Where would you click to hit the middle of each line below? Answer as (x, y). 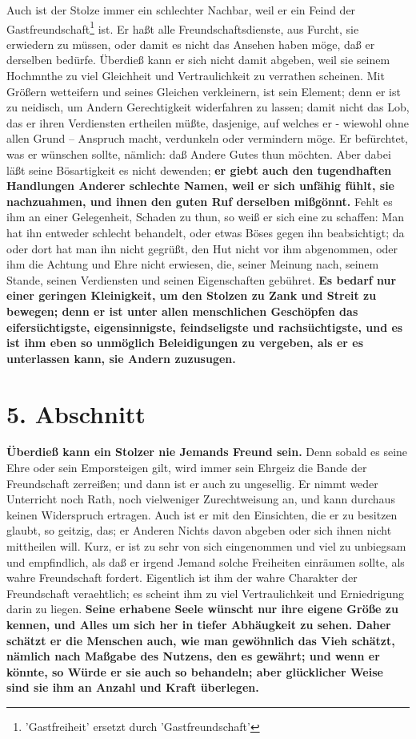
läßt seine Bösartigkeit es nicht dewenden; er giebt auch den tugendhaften (199, 170)
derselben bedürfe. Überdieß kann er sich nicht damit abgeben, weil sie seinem (198, 60)
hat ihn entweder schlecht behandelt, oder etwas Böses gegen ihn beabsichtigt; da (206, 232)
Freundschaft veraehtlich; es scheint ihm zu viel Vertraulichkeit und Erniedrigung (206, 593)
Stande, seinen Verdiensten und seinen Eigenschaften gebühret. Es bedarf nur (202, 279)
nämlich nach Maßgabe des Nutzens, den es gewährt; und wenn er (193, 656)
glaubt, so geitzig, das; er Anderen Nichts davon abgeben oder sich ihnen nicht (199, 530)
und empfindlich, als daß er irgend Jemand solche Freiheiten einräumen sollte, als (206, 561)
